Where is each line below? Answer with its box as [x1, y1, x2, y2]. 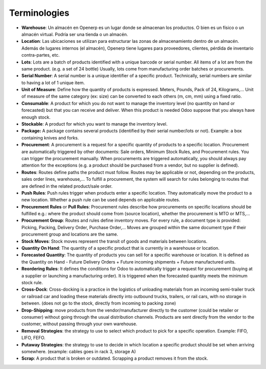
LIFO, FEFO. [21, 335, 46, 341]
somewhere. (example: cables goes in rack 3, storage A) [21, 348, 136, 354]
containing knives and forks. [21, 134, 79, 140]
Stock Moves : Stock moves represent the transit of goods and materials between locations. [21, 238, 208, 244]
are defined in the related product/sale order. [21, 183, 113, 189]
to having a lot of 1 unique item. [21, 79, 85, 86]
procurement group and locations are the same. [21, 232, 118, 237]
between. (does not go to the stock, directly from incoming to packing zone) [21, 301, 176, 306]
